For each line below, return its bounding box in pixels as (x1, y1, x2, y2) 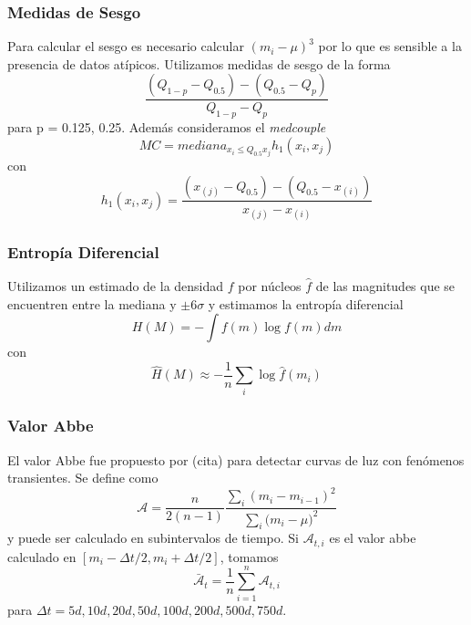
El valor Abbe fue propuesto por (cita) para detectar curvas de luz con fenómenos (7, 450, 465, 469)
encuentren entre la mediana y (7, 294, 177, 313)
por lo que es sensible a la (318, 36, 462, 56)
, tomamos (220, 547, 279, 566)
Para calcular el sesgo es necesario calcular (7, 36, 244, 56)
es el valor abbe (329, 528, 416, 547)
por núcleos (238, 276, 302, 295)
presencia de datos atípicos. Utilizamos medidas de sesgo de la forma (7, 54, 391, 73)
